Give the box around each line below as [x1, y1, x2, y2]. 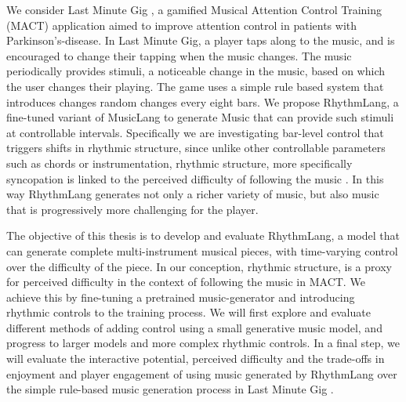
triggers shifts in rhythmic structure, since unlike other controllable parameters [6, 139, 386, 156]
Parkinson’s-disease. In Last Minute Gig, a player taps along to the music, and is [6, 32, 395, 49]
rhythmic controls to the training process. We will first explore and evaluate [6, 304, 371, 321]
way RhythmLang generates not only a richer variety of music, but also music [6, 186, 379, 202]
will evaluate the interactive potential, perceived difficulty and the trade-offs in [6, 350, 385, 367]
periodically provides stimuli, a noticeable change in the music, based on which [6, 63, 385, 79]
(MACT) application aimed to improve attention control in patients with [6, 16, 357, 33]
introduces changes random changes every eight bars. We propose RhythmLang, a [6, 93, 399, 110]
